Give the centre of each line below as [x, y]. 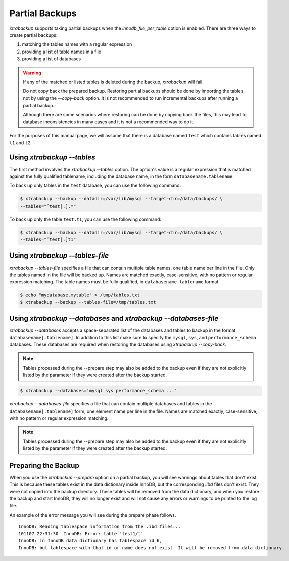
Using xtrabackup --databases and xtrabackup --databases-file [114, 318]
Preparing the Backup [44, 465]
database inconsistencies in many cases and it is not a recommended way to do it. [109, 122]
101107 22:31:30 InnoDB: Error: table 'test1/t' [81, 533]
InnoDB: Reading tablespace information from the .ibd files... [100, 527]
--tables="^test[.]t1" [48, 240]
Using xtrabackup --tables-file [59, 256]
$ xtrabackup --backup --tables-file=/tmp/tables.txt [88, 302]
